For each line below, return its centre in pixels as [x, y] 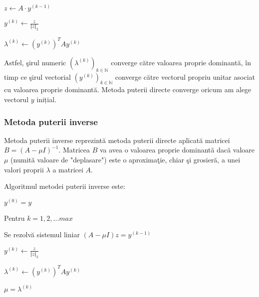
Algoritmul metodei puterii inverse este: [65, 186]
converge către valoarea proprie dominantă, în [181, 62]
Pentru [14, 218]
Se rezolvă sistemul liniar [42, 234]
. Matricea [74, 150]
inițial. [46, 99]
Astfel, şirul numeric [35, 62]
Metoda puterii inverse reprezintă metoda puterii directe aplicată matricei [117, 140]
